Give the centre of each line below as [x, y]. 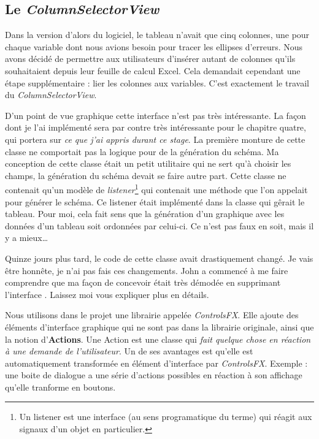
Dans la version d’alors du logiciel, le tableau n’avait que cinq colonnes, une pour [157, 35]
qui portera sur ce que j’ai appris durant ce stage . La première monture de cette [155, 139]
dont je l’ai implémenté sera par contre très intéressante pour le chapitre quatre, [156, 127]
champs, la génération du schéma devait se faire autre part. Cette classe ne [146, 175]
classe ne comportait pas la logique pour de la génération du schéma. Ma [142, 151]
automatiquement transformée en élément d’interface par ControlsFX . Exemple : [156, 363]
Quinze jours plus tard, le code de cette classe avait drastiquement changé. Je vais [159, 258]
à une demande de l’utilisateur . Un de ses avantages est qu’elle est [129, 351]
